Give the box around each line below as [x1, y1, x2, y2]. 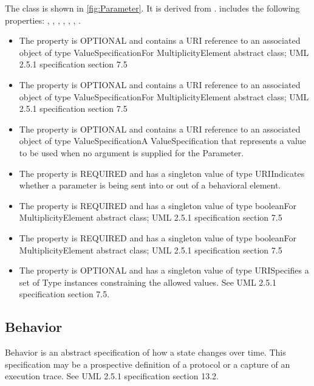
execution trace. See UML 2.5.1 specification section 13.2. [5, 370, 219, 382]
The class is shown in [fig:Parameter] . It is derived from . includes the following [5, 2, 300, 14]
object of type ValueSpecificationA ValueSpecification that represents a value [19, 134, 306, 147]
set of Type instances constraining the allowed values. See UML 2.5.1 [19, 275, 277, 288]
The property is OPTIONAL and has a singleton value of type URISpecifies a [19, 264, 309, 277]
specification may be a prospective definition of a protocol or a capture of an [5, 357, 290, 370]
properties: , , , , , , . [5, 13, 81, 26]
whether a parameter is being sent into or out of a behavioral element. [19, 179, 281, 191]
